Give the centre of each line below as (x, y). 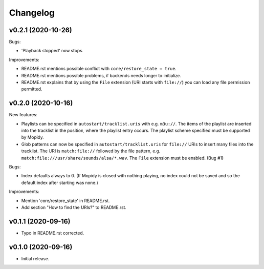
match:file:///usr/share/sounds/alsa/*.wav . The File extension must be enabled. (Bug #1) (122, 158)
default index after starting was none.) (60, 183)
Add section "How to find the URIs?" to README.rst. (74, 207)
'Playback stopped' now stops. (52, 51)
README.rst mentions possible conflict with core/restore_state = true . (99, 69)
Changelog (32, 13)
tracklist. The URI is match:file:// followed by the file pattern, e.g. (91, 151)
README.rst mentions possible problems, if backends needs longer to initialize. (101, 75)
